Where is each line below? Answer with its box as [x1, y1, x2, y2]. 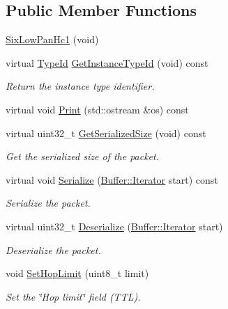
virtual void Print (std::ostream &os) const [6, 102, 189, 116]
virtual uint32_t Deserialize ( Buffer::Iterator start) [6, 219, 223, 233]
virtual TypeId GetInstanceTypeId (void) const [6, 55, 208, 70]
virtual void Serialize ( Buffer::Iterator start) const [6, 172, 218, 187]
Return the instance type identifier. [6, 79, 155, 93]
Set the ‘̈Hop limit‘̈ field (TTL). [6, 289, 141, 303]
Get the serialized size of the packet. [6, 149, 159, 164]
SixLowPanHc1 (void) [6, 32, 99, 47]
